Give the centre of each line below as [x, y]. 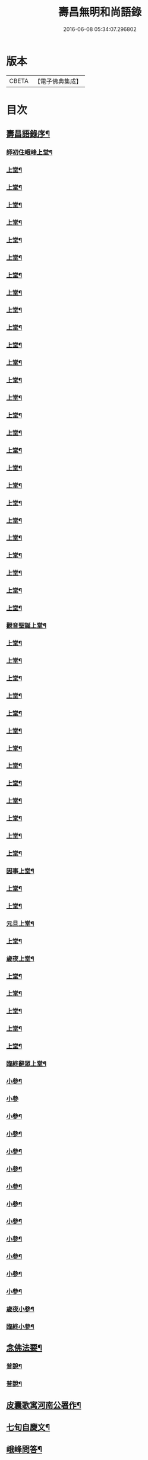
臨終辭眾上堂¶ [26, 1064]
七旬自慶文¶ [28, 1427]
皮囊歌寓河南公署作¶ [44, 1405]
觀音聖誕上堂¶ [26, 626]
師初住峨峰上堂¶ [29, 152]
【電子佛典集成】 [58, 81]
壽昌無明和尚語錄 [100, 12]
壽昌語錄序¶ [28, 134]
